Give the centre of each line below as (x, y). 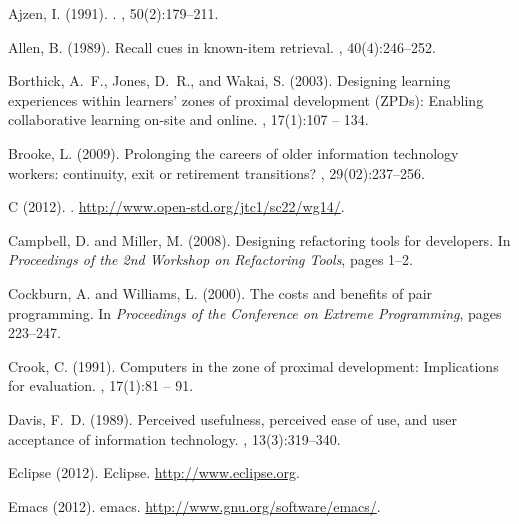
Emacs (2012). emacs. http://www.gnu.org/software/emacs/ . (194, 505)
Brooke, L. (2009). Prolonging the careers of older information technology (233, 152)
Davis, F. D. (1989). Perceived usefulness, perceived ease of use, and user (233, 418)
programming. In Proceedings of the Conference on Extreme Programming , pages (255, 312)
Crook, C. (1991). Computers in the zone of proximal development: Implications (253, 365)
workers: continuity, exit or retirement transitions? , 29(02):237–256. (216, 172)
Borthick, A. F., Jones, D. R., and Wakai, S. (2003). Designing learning (229, 80)
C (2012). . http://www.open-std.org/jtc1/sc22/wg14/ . (176, 206)
